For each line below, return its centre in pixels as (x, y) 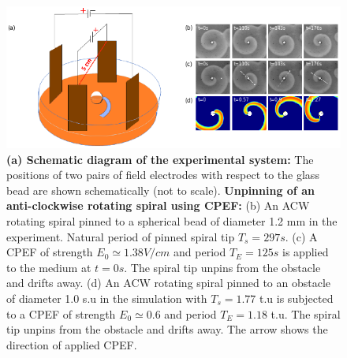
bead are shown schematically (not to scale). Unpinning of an (160, 190)
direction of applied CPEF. (72, 344)
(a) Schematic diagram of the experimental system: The (160, 159)
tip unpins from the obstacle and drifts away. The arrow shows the (167, 329)
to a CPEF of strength (61, 313)
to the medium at (49, 267)
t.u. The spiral (306, 313)
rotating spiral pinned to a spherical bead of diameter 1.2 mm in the (172, 221)
